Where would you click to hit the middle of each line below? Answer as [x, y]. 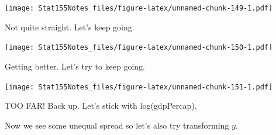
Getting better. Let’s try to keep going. [75, 66]
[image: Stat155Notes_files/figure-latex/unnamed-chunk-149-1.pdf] [139, 8]
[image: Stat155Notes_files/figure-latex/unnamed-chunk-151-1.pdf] [139, 87]
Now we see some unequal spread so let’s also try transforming [117, 125]
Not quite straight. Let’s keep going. [70, 27]
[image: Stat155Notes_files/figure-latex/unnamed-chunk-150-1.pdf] [139, 48]
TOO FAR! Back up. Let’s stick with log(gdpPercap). [101, 105]
